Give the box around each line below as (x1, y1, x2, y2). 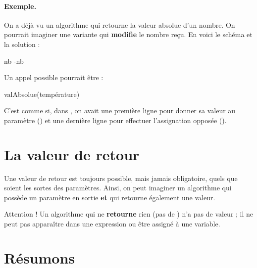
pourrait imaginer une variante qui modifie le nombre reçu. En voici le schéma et (4, 29, 253, 40)
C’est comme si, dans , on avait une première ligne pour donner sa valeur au (4, 105, 236, 116)
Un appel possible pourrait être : (4, 72, 103, 83)
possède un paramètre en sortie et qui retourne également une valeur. (4, 192, 215, 202)
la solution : (4, 39, 40, 49)
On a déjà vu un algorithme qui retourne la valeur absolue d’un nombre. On (4, 19, 235, 30)
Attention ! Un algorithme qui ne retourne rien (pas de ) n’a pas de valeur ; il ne (4, 209, 254, 219)
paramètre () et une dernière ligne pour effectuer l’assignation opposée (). (4, 115, 227, 125)
